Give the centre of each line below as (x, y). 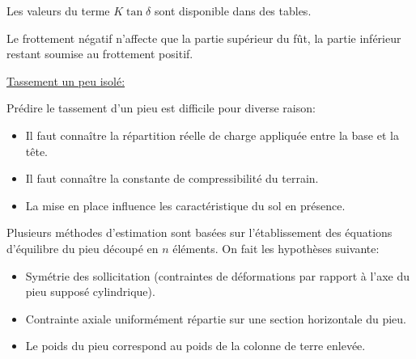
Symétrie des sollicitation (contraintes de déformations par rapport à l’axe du (218, 275)
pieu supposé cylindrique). (90, 291)
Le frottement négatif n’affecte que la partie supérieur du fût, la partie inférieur (204, 38)
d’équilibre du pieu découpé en (83, 248)
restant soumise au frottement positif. (100, 54)
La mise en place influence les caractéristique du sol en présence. (185, 205)
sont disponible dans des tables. (233, 11)
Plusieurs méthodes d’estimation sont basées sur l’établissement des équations (200, 232)
